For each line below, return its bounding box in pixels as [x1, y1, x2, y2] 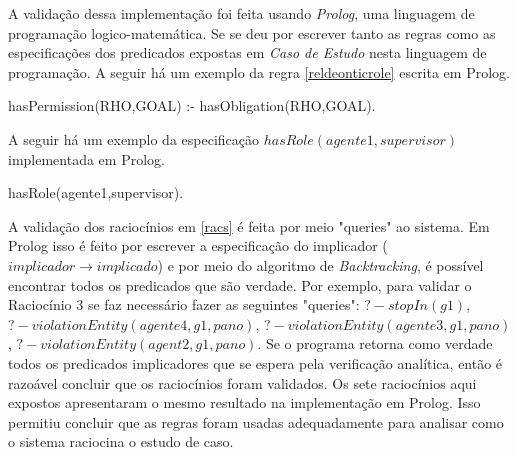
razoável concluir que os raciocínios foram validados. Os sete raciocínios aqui [8, 372, 477, 393]
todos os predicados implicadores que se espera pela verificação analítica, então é [8, 352, 503, 373]
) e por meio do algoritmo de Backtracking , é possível [157, 254, 484, 275]
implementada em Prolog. [8, 148, 165, 169]
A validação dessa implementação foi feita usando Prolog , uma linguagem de [8, 3, 475, 23]
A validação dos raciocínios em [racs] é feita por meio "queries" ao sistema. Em [8, 215, 490, 236]
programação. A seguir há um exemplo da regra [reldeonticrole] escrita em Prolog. [8, 61, 510, 82]
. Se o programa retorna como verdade [257, 333, 493, 354]
